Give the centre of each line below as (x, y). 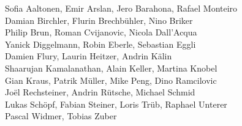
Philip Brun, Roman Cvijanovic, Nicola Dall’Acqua (101, 32)
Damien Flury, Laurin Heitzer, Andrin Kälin (89, 56)
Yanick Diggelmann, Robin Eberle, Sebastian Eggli (100, 44)
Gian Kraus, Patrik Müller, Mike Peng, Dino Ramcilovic (111, 80)
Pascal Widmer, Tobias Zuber (61, 116)
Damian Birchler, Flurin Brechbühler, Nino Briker (99, 20)
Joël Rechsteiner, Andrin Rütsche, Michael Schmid (100, 92)
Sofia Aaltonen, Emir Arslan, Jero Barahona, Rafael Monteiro (121, 8)
